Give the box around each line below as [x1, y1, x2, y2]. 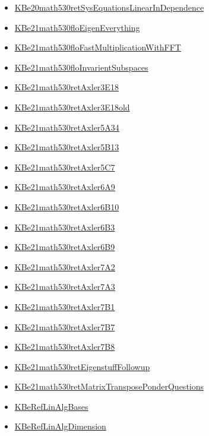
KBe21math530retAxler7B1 [14, 300, 115, 312]
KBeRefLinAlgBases [14, 400, 88, 412]
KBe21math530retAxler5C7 [14, 160, 115, 173]
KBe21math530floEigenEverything [14, 21, 140, 33]
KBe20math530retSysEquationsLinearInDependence [14, 1, 204, 13]
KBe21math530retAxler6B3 [14, 220, 115, 233]
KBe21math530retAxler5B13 [14, 141, 119, 153]
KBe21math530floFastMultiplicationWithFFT [14, 41, 181, 53]
